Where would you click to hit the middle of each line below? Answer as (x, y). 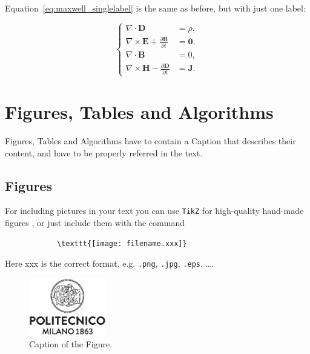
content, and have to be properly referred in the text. (104, 152)
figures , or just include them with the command (95, 223)
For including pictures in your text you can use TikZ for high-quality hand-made (154, 211)
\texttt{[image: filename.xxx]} (122, 243)
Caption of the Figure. (71, 344)
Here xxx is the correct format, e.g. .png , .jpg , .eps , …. (109, 263)
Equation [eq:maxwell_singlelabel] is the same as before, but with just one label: (155, 8)
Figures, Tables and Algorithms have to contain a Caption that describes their (150, 140)
